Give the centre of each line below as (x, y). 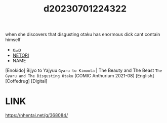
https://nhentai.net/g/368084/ (37, 115)
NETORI (21, 55)
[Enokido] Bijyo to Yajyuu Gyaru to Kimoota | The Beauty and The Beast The (84, 70)
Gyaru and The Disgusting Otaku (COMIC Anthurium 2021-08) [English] (80, 76)
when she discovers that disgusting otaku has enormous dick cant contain (83, 34)
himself (13, 40)
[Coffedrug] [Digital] (26, 81)
